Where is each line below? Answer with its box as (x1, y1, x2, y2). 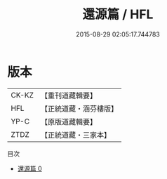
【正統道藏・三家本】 (40, 130, 111, 140)
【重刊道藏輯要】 (40, 91, 97, 100)
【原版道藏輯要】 (40, 117, 97, 126)
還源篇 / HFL (82, 6, 154, 22)
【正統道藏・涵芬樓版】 (40, 103, 118, 113)
